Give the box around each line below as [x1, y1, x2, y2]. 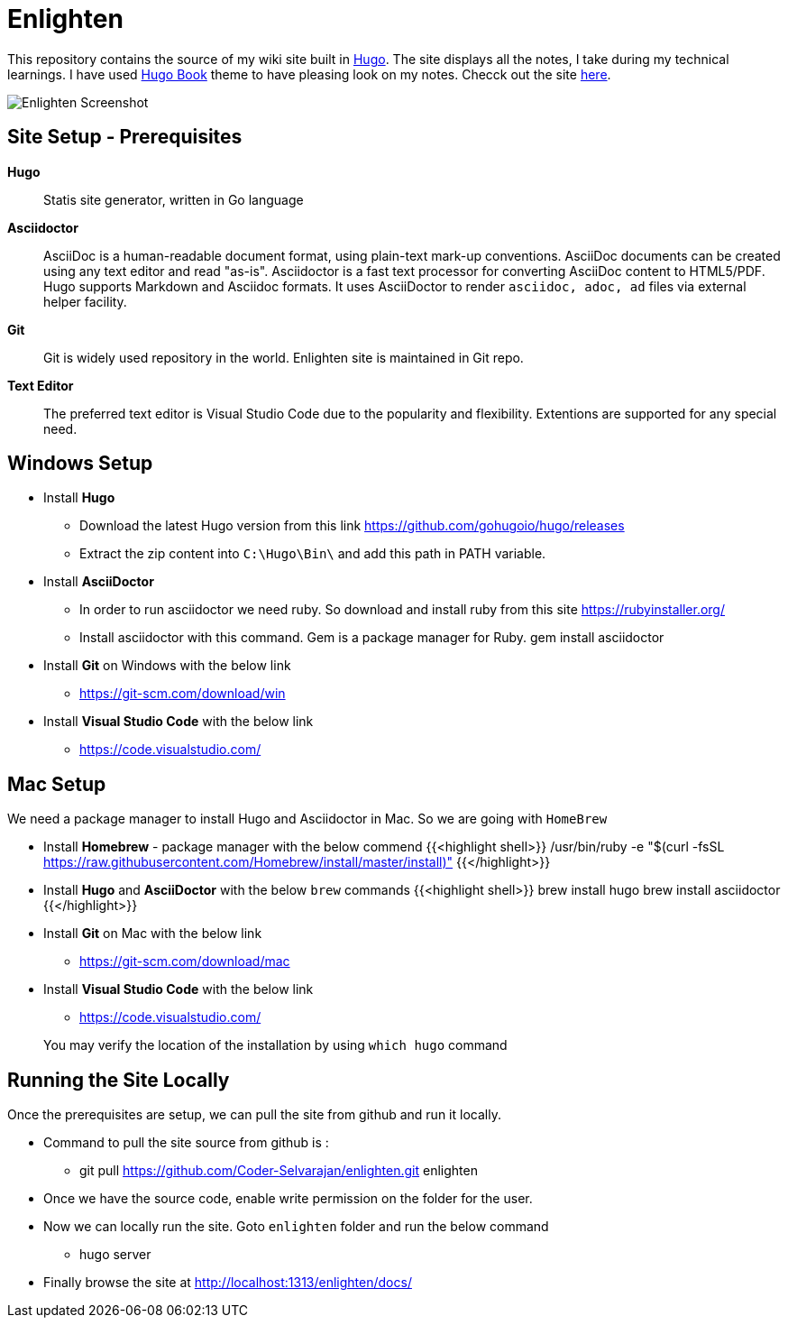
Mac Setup [7, 772, 106, 796]
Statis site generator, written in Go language [43, 191, 304, 207]
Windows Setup [7, 452, 153, 475]
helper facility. [43, 293, 127, 309]
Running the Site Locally [7, 1068, 230, 1091]
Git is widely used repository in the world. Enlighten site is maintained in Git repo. [43, 349, 524, 365]
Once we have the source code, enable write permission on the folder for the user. [43, 1191, 533, 1207]
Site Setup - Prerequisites [7, 125, 243, 149]
